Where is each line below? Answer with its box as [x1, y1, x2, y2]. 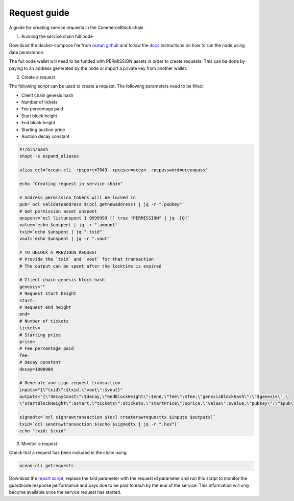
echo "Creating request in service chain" [19, 181, 123, 186]
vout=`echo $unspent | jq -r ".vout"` [19, 236, 113, 241]
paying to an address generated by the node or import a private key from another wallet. [9, 65, 188, 71]
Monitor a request [21, 441, 57, 447]
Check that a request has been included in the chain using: [9, 449, 128, 456]
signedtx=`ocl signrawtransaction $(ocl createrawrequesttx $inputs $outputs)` [19, 415, 216, 420]
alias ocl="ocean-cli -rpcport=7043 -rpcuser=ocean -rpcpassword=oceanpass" [19, 167, 208, 173]
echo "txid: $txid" [19, 428, 66, 434]
